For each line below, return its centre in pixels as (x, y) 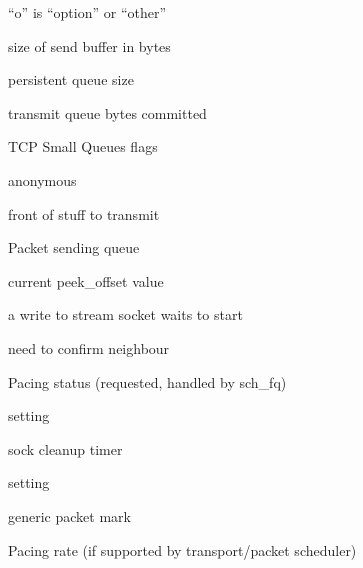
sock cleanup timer (65, 448)
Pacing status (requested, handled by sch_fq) (147, 381)
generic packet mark (69, 515)
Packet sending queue (74, 247)
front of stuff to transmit (84, 213)
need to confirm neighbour (89, 347)
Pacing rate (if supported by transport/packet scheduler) (182, 549)
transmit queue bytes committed (107, 112)
